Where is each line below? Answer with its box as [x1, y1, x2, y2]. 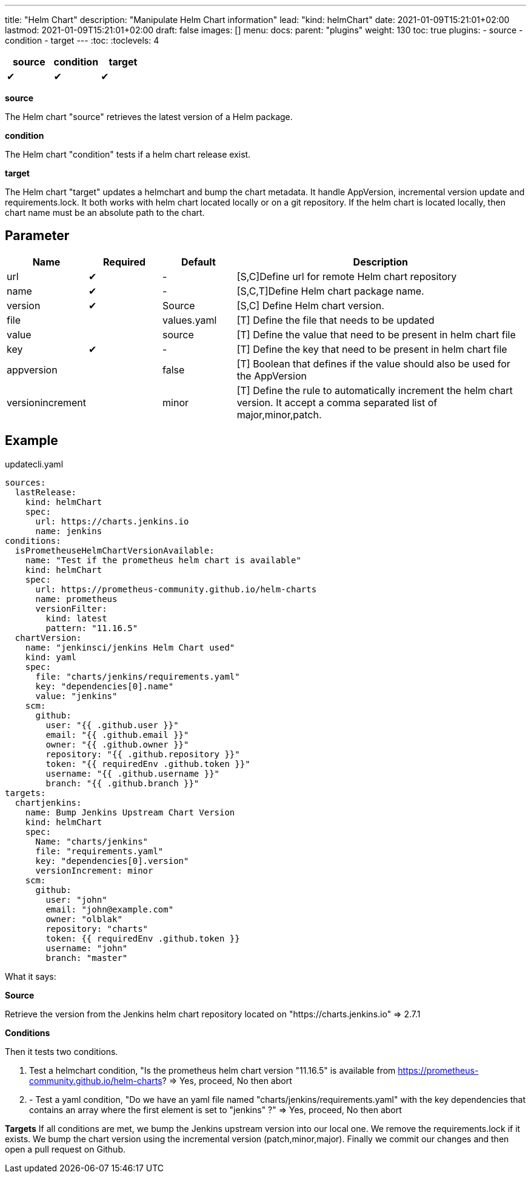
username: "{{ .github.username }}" [45, 768, 220, 778]
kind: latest [45, 613, 107, 623]
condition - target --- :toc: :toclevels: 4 [5, 35, 159, 45]
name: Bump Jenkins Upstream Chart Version [25, 807, 235, 817]
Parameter [5, 228, 70, 244]
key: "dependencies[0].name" [35, 681, 174, 691]
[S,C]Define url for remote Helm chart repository [236, 270, 457, 283]
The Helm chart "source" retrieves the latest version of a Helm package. [5, 112, 293, 122]
